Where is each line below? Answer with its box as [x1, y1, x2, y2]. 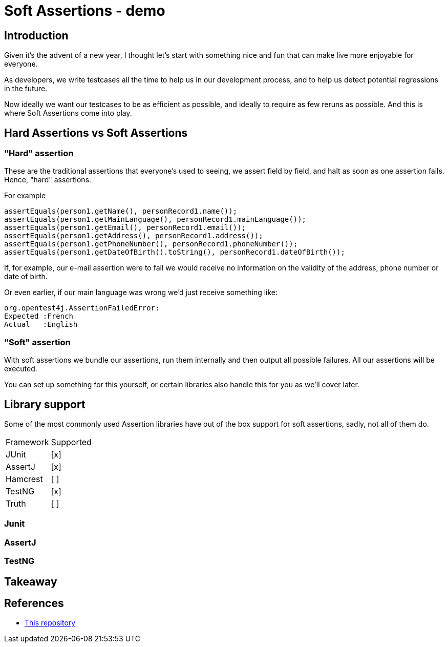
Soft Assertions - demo [4, 2, 165, 19]
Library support [4, 398, 86, 411]
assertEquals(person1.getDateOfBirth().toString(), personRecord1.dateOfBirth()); [4, 248, 345, 257]
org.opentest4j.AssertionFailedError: [4, 304, 160, 312]
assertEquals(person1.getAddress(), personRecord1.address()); [4, 232, 263, 240]
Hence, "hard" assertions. [4, 175, 92, 184]
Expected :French [4, 312, 73, 321]
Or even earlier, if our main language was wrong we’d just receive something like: [4, 288, 278, 297]
